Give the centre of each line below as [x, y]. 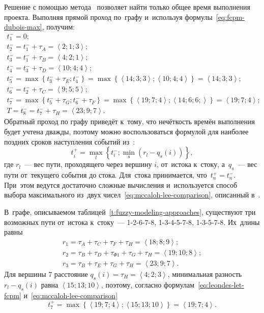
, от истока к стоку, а [191, 164]
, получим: [58, 27]
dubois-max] [23, 27]
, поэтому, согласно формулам [148, 284]
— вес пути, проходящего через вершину [88, 164]
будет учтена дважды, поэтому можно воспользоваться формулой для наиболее [126, 132]
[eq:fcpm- [230, 17]
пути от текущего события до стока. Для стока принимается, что [106, 175]
